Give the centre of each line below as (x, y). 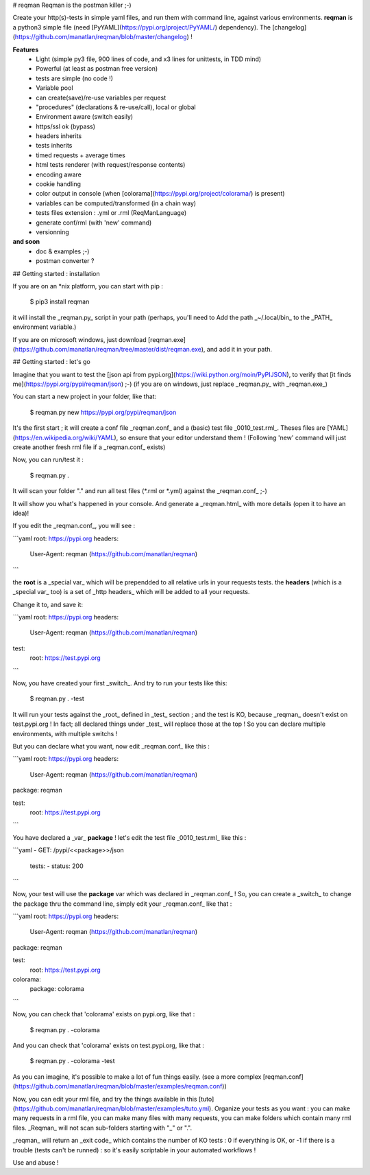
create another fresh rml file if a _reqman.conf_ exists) (89, 447)
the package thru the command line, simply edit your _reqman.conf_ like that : (122, 904)
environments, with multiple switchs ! (65, 733)
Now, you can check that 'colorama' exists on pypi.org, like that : (104, 1014)
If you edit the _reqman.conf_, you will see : (74, 526)
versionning (52, 232)
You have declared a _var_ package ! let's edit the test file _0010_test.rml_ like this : (129, 837)
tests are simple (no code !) (74, 78)
